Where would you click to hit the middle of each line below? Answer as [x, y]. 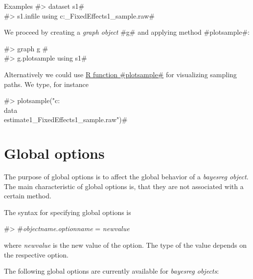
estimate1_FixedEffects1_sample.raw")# [66, 119]
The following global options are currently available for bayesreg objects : [112, 271]
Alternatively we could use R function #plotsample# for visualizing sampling [120, 74]
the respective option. [36, 254]
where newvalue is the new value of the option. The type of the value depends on [125, 245]
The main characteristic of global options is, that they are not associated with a [124, 186]
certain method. [28, 196]
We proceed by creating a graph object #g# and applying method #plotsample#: [127, 32]
